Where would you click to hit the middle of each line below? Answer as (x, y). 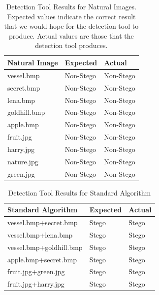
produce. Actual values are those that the (71, 35)
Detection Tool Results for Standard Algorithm (79, 192)
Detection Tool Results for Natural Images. (71, 6)
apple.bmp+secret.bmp (42, 259)
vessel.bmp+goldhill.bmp (45, 247)
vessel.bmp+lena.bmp (40, 234)
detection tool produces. (71, 45)
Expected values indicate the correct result (71, 16)
